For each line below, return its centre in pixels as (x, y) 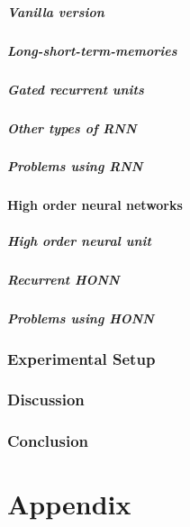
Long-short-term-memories (92, 50)
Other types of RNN (72, 127)
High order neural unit (79, 240)
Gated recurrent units (76, 89)
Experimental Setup (81, 358)
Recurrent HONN (63, 279)
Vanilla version (56, 11)
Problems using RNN (75, 166)
